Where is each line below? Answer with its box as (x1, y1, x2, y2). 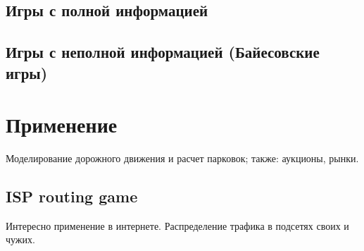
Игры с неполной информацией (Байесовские (6, 41, 320, 63)
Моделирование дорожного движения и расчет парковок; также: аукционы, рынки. (6, 151, 359, 166)
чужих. (6, 232, 35, 247)
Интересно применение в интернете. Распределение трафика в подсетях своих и (6, 218, 349, 233)
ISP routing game (6, 185, 138, 207)
